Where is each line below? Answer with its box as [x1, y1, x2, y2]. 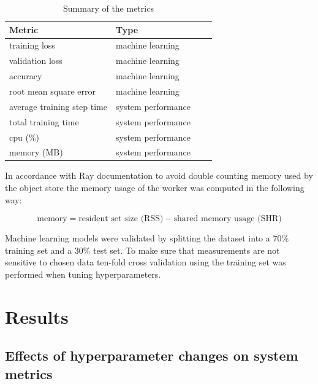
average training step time [9, 100, 107, 112]
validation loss [9, 54, 62, 67]
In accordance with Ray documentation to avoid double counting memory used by [5, 169, 313, 182]
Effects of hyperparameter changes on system [5, 346, 298, 365]
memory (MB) [9, 146, 63, 159]
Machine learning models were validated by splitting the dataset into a [5, 232, 270, 245]
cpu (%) [9, 130, 39, 143]
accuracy [9, 69, 42, 82]
